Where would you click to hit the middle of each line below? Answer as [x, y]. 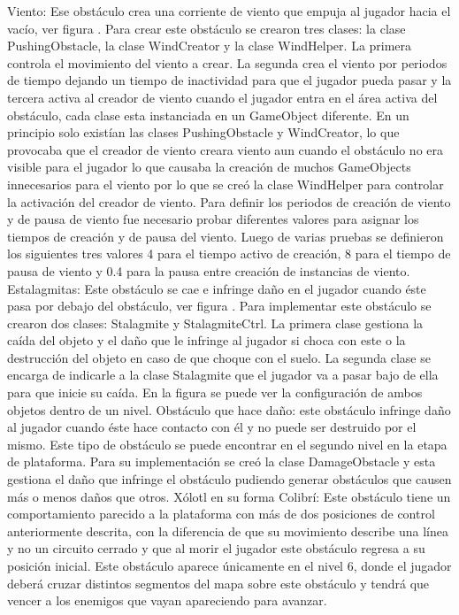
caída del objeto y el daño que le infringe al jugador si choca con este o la [207, 340]
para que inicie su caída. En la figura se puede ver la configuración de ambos [215, 392]
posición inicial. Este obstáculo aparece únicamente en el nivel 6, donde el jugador [229, 565]
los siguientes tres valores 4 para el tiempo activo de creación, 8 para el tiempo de [229, 254]
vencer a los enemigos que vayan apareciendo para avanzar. [167, 600]
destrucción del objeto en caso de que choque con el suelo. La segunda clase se [219, 357]
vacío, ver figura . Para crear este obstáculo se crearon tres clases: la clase [207, 28]
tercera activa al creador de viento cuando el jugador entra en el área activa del [222, 97]
